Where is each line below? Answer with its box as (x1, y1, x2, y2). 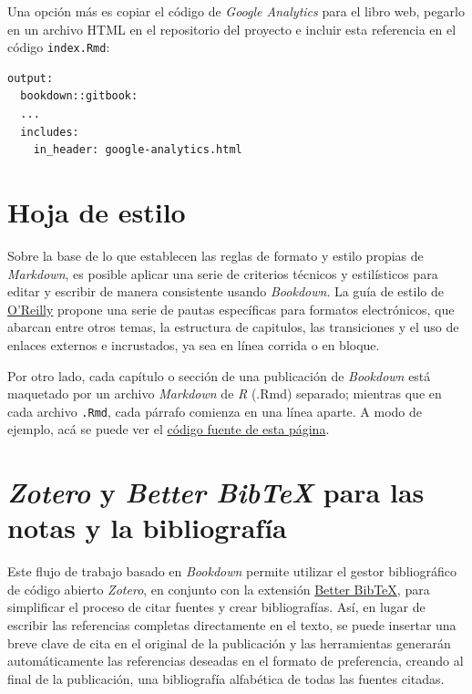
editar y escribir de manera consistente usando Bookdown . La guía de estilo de (7, 282, 444, 301)
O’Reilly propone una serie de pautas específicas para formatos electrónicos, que (7, 299, 455, 318)
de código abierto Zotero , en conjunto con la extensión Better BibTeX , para (7, 579, 430, 598)
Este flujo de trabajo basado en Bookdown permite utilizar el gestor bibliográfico (7, 562, 457, 581)
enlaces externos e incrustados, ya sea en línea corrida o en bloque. (7, 335, 380, 354)
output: (7, 71, 54, 85)
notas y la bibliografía (7, 509, 287, 546)
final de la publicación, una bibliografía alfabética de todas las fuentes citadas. (7, 668, 445, 688)
